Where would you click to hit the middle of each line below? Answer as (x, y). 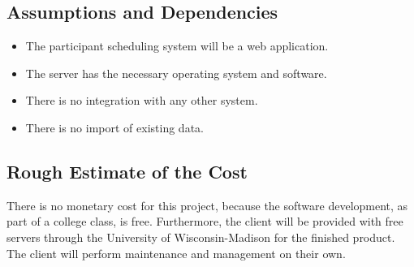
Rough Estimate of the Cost (127, 171)
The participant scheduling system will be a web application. (177, 46)
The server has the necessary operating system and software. (176, 73)
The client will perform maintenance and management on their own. (176, 253)
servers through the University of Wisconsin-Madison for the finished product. (201, 237)
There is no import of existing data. (114, 127)
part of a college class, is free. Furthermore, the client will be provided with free (205, 221)
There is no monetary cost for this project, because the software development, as (207, 205)
